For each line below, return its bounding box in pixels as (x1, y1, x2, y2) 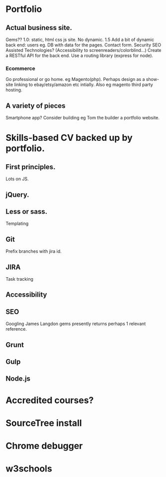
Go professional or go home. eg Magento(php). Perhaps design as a (5, 76, 145, 82)
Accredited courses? (5, 395, 94, 406)
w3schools (5, 463, 53, 475)
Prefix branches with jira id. (5, 248, 62, 254)
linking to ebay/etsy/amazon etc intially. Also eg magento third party (14, 81, 153, 88)
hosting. (5, 87, 22, 93)
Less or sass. (5, 207, 48, 216)
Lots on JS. (5, 176, 29, 182)
